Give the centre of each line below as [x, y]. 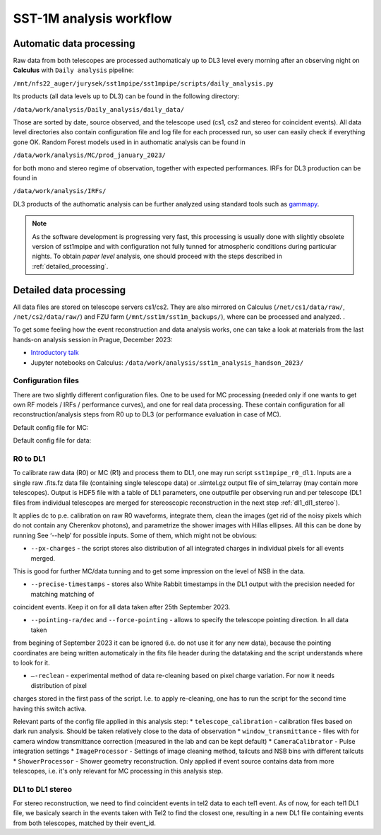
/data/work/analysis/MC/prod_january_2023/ [89, 155]
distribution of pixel [59, 685]
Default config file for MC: [51, 427]
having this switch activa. [50, 708]
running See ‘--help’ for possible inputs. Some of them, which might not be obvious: [135, 535]
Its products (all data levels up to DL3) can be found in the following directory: [126, 96]
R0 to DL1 [29, 459]
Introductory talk [55, 353]
